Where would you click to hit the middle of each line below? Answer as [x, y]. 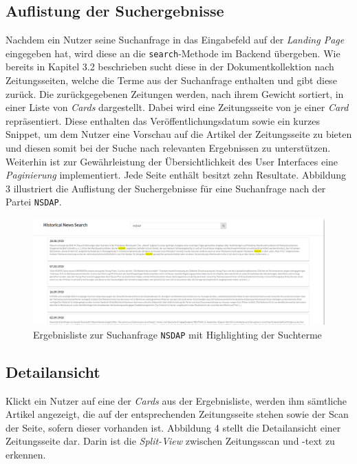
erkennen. [26, 454]
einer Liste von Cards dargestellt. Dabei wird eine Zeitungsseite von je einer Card [177, 107]
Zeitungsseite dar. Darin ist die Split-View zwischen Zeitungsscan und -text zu [170, 441]
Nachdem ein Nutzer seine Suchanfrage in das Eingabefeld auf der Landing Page [175, 40]
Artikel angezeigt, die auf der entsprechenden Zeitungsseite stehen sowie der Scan [177, 414]
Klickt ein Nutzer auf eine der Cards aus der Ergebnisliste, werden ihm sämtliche [176, 400]
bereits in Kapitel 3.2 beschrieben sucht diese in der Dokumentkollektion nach [170, 67]
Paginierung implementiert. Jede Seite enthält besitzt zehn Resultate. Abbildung [176, 175]
